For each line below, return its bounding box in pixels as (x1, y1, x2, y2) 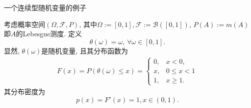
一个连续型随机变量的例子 (4, 2, 86, 12)
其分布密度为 (4, 86, 45, 96)
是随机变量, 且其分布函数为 (41, 45, 128, 55)
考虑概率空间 (4, 19, 45, 29)
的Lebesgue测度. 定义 (16, 28, 82, 39)
